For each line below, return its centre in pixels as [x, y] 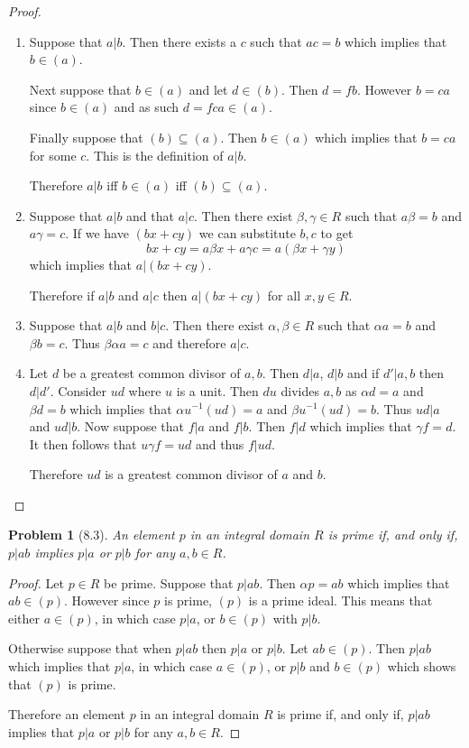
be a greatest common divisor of [152, 373]
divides [300, 390]
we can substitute [247, 233]
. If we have [97, 233]
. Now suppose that [131, 426]
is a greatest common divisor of [191, 474]
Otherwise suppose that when [90, 648]
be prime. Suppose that [169, 582]
